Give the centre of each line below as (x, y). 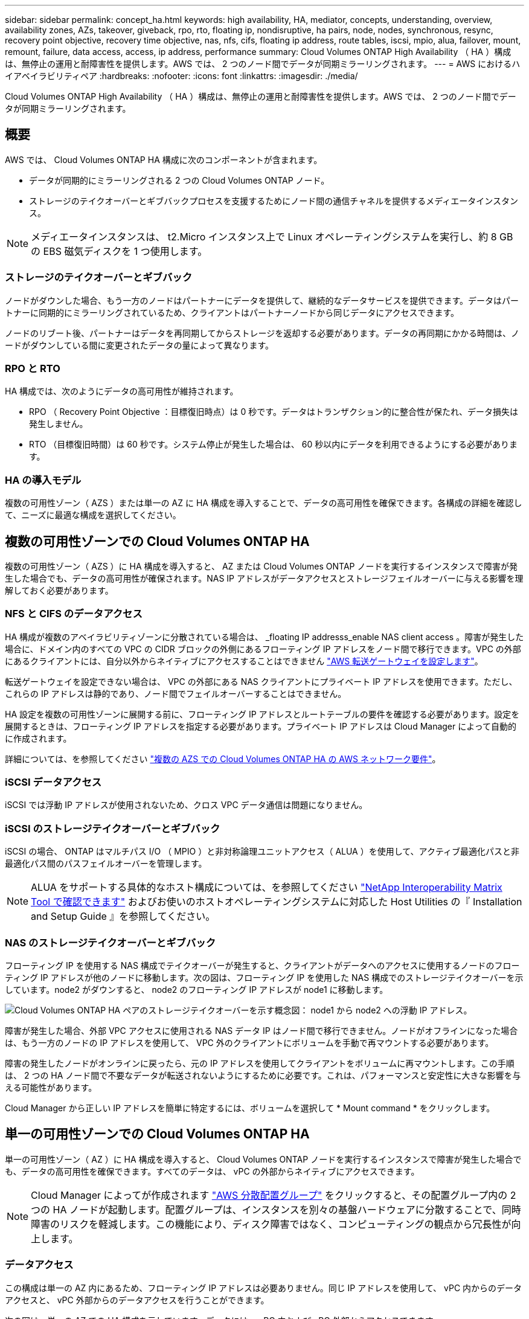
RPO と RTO (33, 368)
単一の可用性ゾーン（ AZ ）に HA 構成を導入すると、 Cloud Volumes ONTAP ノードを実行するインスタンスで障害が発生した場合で (263, 1159)
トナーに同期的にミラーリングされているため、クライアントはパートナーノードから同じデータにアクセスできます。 (232, 312)
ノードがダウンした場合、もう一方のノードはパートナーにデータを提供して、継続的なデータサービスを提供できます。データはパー (262, 300)
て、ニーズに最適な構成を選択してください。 (93, 515)
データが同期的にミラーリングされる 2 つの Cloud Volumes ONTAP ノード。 (179, 180)
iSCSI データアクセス (53, 782)
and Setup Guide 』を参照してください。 (123, 916)
